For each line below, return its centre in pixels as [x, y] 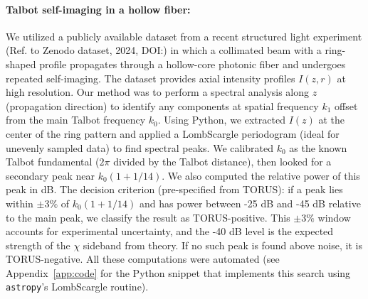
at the [331, 120]
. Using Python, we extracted [221, 120]
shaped [21, 64]
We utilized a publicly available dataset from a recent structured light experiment [184, 36]
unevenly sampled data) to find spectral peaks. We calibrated [140, 147]
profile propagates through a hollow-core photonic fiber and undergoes [193, 64]
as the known [318, 147]
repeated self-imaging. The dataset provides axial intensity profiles [151, 78]
